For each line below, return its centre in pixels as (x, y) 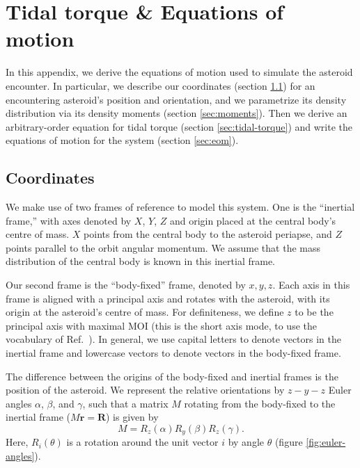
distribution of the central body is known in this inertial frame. (141, 261)
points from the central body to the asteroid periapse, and (208, 234)
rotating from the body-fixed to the (260, 403)
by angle (246, 442)
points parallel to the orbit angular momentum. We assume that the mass (163, 247)
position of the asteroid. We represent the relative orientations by (145, 390)
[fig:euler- (326, 442)
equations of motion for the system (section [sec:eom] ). (122, 140)
